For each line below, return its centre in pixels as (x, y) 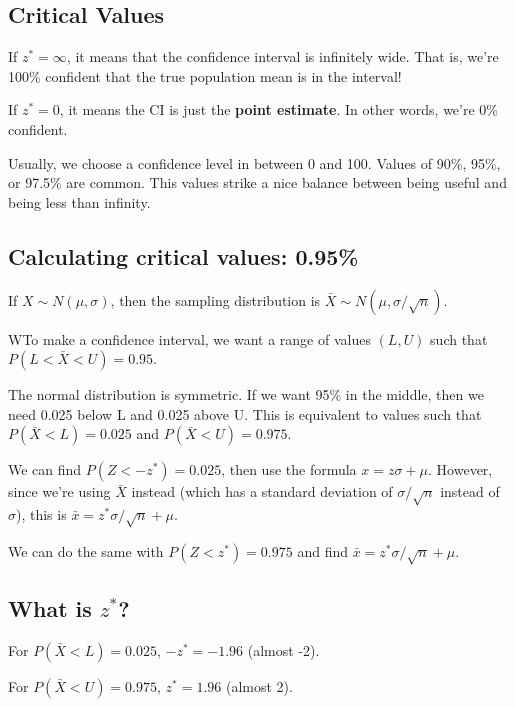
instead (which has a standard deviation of (262, 491)
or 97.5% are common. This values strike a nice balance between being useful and (257, 182)
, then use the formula (289, 469)
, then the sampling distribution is (215, 299)
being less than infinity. (79, 201)
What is (50, 608)
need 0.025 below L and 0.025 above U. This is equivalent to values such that (245, 413)
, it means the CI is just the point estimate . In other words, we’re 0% (278, 109)
